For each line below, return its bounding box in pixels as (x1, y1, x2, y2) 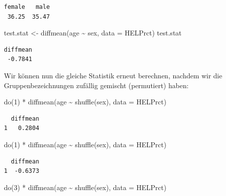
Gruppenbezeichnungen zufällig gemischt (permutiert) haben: (4, 80, 189, 90)
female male (4, 3, 50, 10)
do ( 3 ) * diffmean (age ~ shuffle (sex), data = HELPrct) (4, 182, 166, 192)
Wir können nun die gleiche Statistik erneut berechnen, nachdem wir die (4, 70, 223, 80)
